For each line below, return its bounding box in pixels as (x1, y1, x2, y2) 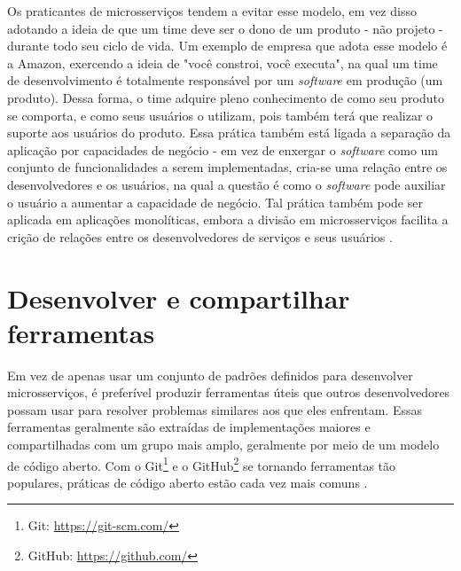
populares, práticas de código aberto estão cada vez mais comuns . (7, 473, 368, 491)
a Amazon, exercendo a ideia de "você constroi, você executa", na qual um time (7, 53, 438, 72)
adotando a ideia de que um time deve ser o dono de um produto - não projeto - (7, 19, 443, 37)
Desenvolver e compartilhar (7, 279, 350, 316)
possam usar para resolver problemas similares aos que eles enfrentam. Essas (7, 400, 422, 418)
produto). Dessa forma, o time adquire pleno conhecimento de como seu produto (7, 88, 444, 106)
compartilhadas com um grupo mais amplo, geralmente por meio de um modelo (7, 435, 440, 453)
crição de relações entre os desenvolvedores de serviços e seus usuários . (7, 227, 393, 246)
